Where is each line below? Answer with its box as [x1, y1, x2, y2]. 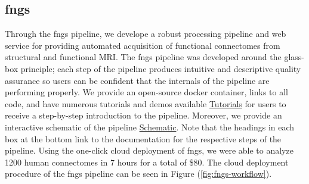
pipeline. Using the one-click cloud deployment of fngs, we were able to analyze [5, 144, 293, 157]
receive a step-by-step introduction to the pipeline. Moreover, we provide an [5, 109, 282, 121]
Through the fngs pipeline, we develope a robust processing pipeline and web [5, 27, 286, 40]
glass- [284, 51, 305, 63]
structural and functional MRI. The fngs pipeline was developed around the [5, 51, 282, 63]
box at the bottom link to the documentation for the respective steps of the [5, 132, 282, 145]
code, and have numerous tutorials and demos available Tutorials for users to [5, 97, 286, 110]
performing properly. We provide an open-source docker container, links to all [5, 86, 288, 98]
